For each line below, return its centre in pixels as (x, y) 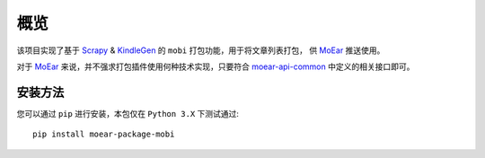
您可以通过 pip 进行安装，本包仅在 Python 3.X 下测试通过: (128, 113)
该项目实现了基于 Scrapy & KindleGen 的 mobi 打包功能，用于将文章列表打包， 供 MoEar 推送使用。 (201, 50)
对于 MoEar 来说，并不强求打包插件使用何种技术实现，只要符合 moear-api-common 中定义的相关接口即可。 (216, 66)
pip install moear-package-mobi (104, 134)
